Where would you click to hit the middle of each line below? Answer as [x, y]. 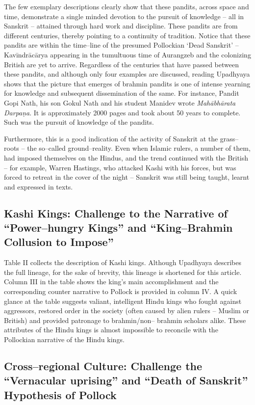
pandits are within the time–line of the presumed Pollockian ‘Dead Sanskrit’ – [121, 45]
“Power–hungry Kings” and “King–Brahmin [118, 228]
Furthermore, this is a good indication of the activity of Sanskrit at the [111, 138]
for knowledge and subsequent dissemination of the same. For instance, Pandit [122, 93]
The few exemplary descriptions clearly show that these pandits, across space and [127, 6]
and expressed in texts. [38, 186]
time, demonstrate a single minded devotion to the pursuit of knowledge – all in [124, 16]
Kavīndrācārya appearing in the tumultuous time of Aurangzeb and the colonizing [127, 54]
